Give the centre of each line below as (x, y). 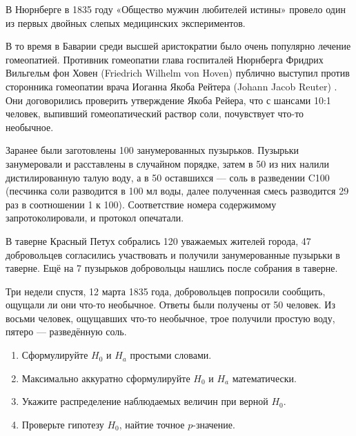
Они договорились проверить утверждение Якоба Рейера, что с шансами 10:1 (168, 100)
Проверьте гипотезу (63, 424)
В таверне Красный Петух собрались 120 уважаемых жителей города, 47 (158, 240)
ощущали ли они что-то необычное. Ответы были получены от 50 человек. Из (170, 305)
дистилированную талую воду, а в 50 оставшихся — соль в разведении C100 (168, 177)
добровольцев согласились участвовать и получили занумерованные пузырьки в (173, 254)
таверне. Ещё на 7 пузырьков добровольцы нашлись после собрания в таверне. (172, 268)
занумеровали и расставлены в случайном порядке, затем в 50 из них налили (168, 163)
